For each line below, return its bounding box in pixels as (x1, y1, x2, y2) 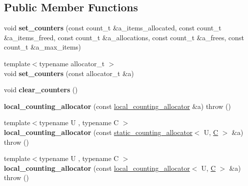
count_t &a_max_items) (4, 42, 81, 52)
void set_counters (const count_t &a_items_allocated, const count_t (4, 23, 222, 33)
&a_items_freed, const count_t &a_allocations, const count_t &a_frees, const (4, 32, 244, 42)
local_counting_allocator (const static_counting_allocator (4, 127, 193, 137)
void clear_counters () (4, 84, 78, 95)
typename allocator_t (39, 58, 105, 68)
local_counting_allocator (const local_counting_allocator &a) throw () (4, 101, 231, 111)
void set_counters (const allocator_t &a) (4, 68, 134, 78)
